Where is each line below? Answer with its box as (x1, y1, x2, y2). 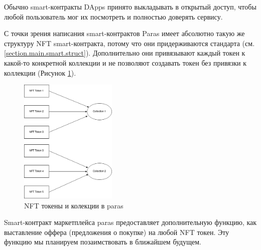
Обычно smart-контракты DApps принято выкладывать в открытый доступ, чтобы (4, 2, 256, 12)
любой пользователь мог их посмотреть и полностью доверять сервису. (4, 11, 223, 22)
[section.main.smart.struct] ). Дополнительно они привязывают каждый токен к (4, 48, 245, 58)
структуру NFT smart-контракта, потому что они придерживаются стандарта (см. (4, 38, 255, 48)
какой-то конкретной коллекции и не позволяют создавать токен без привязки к (4, 57, 247, 68)
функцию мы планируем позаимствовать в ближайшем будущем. (4, 236, 201, 247)
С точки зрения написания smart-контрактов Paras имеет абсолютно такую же (4, 28, 245, 39)
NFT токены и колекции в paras (24, 200, 123, 210)
